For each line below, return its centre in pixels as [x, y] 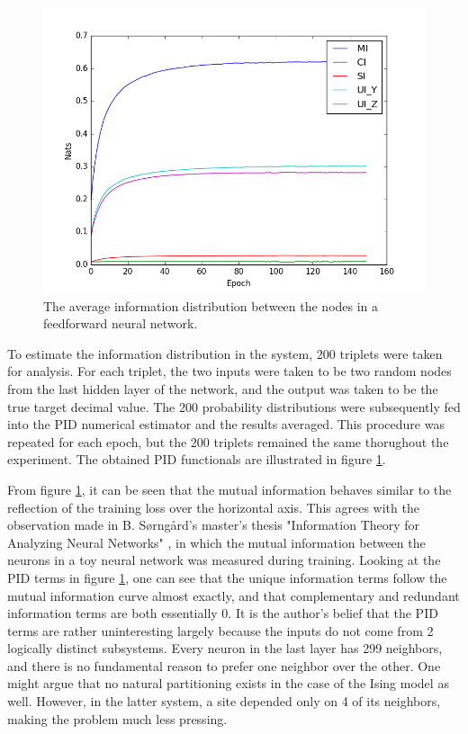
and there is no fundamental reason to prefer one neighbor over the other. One [224, 665]
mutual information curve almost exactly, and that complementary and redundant [234, 595]
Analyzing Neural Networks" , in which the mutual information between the [216, 542]
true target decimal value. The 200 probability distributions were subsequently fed [234, 406]
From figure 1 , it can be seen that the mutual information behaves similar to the [229, 489]
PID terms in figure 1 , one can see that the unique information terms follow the [227, 577]
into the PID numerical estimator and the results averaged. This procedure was [226, 424]
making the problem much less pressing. [117, 718]
